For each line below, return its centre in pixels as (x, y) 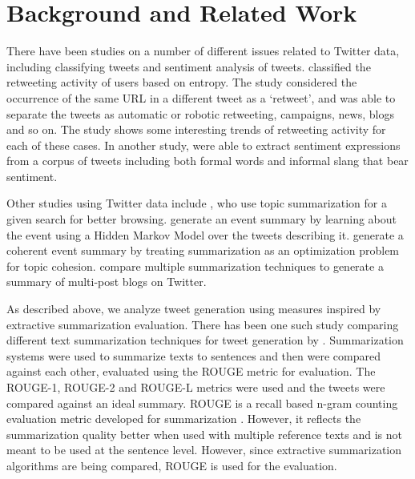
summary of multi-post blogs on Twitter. (107, 282)
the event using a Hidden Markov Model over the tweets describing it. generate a (205, 234)
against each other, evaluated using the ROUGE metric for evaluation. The (191, 371)
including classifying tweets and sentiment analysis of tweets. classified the (189, 66)
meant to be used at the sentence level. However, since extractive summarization (204, 450)
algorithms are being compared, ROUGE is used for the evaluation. (172, 465)
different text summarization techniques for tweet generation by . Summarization (205, 340)
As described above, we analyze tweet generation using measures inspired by (194, 309)
